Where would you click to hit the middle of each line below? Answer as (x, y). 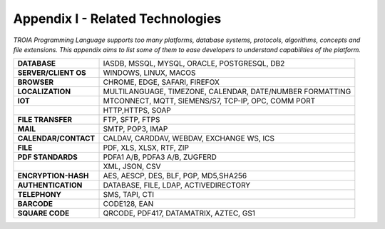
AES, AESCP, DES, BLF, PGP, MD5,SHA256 (175, 176)
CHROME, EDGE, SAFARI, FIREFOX (161, 82)
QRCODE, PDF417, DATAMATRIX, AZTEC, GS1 (179, 213)
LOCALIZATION (44, 91)
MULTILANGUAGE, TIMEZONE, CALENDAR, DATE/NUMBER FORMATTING (227, 91)
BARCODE (35, 204)
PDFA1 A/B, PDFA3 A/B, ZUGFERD (160, 157)
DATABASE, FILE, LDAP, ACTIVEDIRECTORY (177, 185)
